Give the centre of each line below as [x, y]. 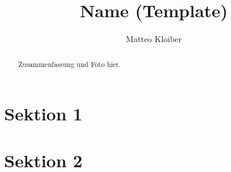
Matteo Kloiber [154, 39]
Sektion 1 [43, 114]
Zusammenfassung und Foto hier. [69, 64]
